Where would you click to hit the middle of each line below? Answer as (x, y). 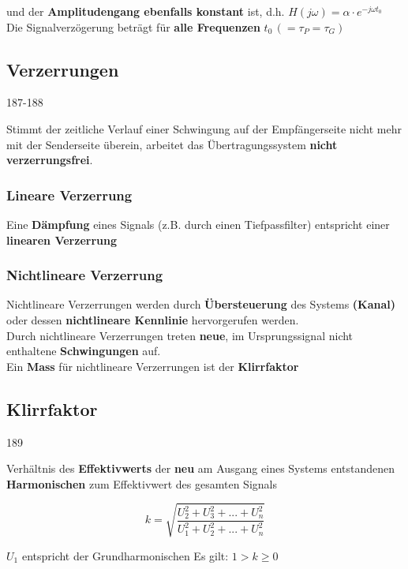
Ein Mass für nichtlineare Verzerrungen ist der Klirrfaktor (153, 366)
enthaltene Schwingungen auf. (84, 351)
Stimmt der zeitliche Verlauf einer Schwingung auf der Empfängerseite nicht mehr (204, 128)
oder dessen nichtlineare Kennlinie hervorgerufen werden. (153, 319)
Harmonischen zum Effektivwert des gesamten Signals (142, 483)
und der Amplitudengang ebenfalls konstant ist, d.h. (146, 11)
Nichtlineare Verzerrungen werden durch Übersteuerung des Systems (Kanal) (201, 304)
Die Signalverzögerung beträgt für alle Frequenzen (133, 26)
